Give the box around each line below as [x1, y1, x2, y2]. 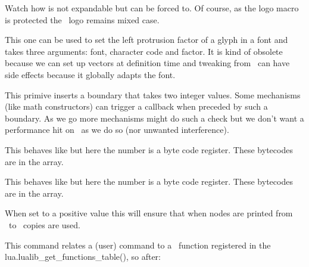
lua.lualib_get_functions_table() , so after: [5, 250, 161, 263]
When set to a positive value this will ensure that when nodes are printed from [5, 207, 293, 219]
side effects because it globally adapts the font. [5, 68, 176, 80]
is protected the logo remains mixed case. [5, 13, 160, 26]
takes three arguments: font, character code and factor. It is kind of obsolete [5, 45, 283, 57]
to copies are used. [8, 218, 80, 231]
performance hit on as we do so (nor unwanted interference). [5, 123, 229, 136]
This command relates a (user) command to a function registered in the [5, 238, 271, 251]
